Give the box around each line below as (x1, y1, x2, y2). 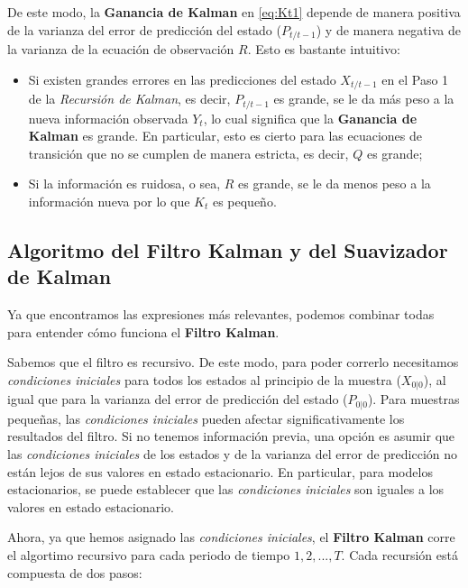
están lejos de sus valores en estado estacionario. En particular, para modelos (7, 462, 433, 481)
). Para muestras (367, 390, 460, 409)
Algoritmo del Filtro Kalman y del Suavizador (7, 235, 448, 263)
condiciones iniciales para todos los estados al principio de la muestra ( (7, 370, 401, 389)
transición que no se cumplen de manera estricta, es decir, (28, 143, 349, 162)
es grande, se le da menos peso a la (238, 174, 431, 193)
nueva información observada (28, 108, 188, 127)
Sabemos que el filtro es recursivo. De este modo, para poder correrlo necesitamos (7, 353, 459, 372)
